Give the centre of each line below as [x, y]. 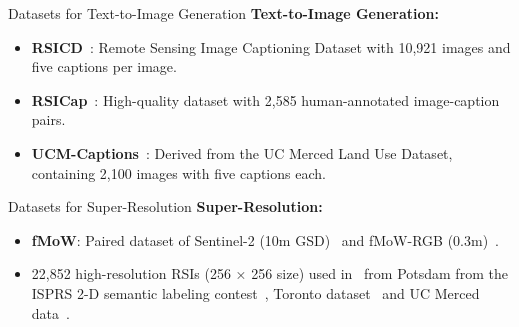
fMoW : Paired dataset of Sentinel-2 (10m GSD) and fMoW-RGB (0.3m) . [265, 239]
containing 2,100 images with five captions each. [178, 172]
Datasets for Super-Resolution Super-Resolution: [165, 206]
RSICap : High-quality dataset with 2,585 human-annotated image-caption [265, 99]
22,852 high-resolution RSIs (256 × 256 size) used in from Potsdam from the [269, 273]
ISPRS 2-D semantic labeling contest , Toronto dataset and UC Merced [255, 292]
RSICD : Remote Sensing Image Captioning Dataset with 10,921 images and [271, 46]
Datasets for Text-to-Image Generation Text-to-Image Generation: [223, 13]
